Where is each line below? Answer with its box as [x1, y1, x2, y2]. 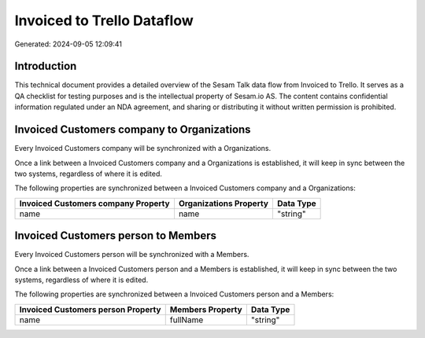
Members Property [169, 303, 243, 314]
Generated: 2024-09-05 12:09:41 [14, 39, 122, 49]
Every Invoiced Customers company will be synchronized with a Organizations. [14, 144, 272, 153]
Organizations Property [178, 197, 269, 208]
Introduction [14, 60, 77, 73]
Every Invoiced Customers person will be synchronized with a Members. [14, 250, 249, 259]
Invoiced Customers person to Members [14, 229, 216, 243]
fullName [169, 314, 204, 325]
